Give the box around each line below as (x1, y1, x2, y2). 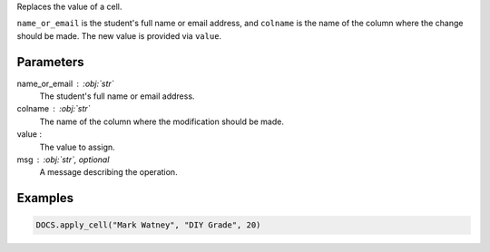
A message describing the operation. (39, 167, 178, 178)
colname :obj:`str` (16, 103, 91, 114)
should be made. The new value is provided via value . (16, 30, 222, 41)
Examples (16, 190, 74, 206)
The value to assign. (39, 141, 115, 152)
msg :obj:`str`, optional (16, 154, 110, 165)
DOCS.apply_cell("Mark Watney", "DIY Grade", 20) (35, 220, 261, 230)
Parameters (16, 54, 84, 70)
